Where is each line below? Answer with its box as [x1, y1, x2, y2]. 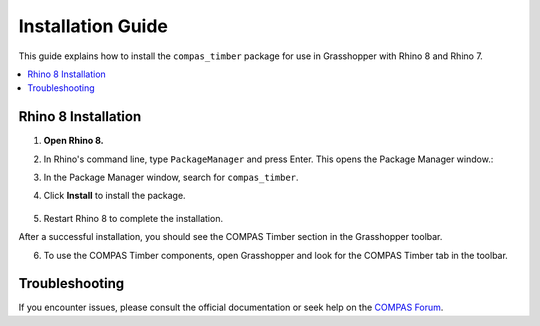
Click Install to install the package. [43, 190, 186, 202]
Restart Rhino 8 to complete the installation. [43, 212, 224, 224]
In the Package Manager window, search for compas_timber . [43, 171, 299, 184]
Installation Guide [18, 15, 169, 37]
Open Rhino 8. [43, 135, 104, 147]
